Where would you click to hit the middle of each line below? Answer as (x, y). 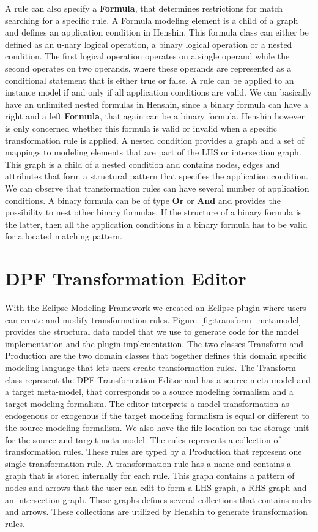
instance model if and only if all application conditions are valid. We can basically (158, 92)
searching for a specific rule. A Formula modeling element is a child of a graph (152, 20)
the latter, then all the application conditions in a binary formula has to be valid (156, 224)
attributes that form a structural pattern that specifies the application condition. (157, 176)
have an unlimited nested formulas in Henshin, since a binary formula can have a (157, 104)
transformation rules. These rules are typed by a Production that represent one (153, 451)
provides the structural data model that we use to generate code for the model (152, 332)
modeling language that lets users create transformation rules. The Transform (150, 367)
